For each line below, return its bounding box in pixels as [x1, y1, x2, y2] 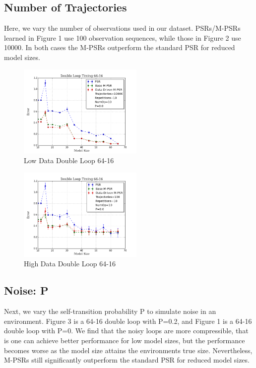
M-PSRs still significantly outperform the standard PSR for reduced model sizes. [4, 355, 250, 365]
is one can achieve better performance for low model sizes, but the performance [4, 335, 245, 346]
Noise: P [4, 283, 49, 298]
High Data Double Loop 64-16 [24, 258, 116, 269]
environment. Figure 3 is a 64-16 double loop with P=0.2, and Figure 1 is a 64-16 [4, 315, 252, 326]
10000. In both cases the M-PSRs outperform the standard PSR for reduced [4, 42, 235, 53]
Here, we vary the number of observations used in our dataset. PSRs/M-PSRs [4, 23, 241, 33]
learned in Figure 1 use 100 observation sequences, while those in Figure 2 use [4, 32, 241, 43]
